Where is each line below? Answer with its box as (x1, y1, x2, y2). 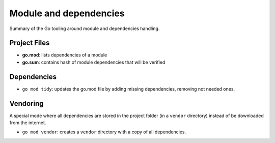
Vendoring (9, 99, 44, 108)
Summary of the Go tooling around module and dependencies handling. (9, 25, 160, 32)
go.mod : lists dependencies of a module (22, 52, 107, 58)
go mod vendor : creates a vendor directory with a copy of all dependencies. (22, 129, 186, 135)
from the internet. (9, 120, 46, 126)
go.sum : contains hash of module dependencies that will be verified (22, 59, 166, 65)
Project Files (9, 39, 50, 47)
